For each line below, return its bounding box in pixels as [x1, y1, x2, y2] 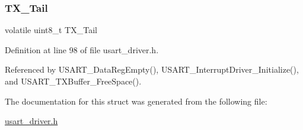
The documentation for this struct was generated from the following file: [5, 95, 267, 107]
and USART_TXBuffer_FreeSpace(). [5, 75, 142, 87]
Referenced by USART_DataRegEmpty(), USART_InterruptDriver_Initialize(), [5, 63, 299, 76]
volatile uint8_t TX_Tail [5, 24, 97, 36]
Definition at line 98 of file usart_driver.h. [5, 43, 159, 56]
